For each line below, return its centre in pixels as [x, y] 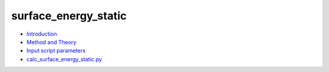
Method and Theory [51, 42]
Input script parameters [56, 51]
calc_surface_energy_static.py [64, 59]
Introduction [42, 34]
